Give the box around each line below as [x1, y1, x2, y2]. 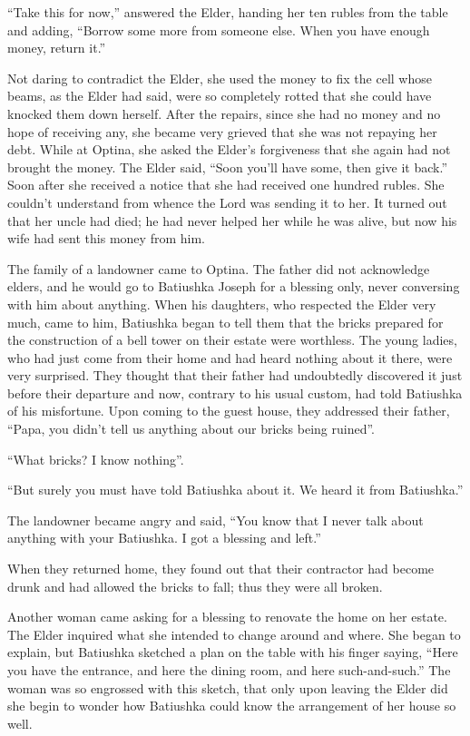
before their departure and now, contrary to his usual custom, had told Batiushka [7, 383, 463, 402]
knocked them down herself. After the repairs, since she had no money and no [7, 103, 441, 123]
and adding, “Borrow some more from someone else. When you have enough [7, 20, 430, 39]
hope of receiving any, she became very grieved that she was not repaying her [7, 122, 437, 141]
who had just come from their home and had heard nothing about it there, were [7, 348, 453, 367]
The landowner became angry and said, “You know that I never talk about [7, 510, 424, 529]
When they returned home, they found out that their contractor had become [7, 559, 435, 578]
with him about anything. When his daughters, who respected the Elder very [7, 294, 436, 313]
